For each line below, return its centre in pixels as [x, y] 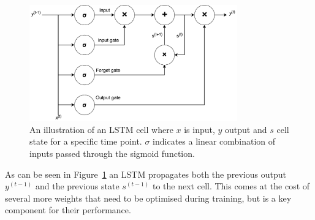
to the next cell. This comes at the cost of [231, 186]
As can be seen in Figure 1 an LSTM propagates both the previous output [146, 174]
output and [246, 129]
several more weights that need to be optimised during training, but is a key [148, 198]
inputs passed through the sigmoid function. [112, 153]
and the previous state [77, 186]
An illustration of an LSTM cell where [101, 129]
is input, [199, 129]
